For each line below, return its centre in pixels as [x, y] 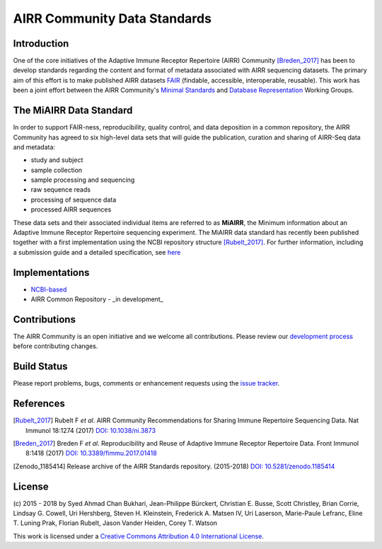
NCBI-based [49, 289]
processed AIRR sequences [71, 209]
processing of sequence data [74, 200]
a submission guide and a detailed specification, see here [97, 252]
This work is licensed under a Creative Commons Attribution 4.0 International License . [139, 536]
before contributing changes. [56, 346]
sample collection [57, 170]
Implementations [51, 272]
